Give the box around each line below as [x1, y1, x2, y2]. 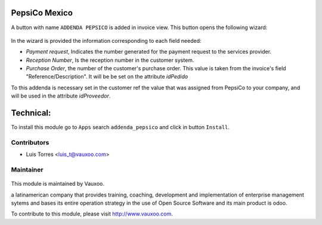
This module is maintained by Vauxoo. [11, 180, 104, 187]
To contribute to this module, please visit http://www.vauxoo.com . [11, 210, 173, 217]
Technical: [11, 108, 51, 118]
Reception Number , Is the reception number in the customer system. [26, 57, 194, 64]
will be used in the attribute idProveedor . [11, 92, 111, 99]
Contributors [11, 138, 49, 146]
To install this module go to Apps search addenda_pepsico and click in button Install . [11, 124, 230, 131]
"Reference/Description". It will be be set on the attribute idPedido [26, 73, 188, 80]
